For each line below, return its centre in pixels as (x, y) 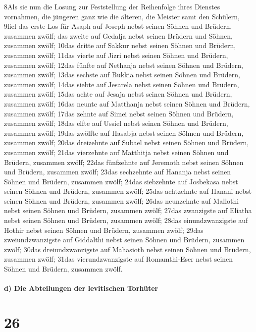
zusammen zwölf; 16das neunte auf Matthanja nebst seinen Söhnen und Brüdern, (127, 103)
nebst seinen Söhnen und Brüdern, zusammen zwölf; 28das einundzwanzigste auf (126, 220)
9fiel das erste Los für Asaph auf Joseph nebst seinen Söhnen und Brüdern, (118, 26)
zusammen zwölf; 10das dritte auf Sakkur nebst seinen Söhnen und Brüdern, (120, 45)
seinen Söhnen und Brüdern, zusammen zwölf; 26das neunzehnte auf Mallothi (122, 200)
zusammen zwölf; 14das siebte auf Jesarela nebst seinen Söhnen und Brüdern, (122, 84)
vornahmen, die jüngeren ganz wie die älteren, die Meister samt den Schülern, (122, 16)
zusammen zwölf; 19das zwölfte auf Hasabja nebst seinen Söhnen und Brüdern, (124, 133)
